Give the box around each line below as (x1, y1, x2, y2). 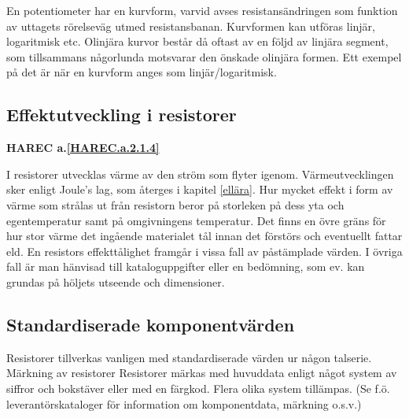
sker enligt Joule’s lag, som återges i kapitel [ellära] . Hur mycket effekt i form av (6, 181, 393, 198)
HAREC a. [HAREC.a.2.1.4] (6, 139, 160, 156)
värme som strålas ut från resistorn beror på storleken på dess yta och (6, 196, 345, 213)
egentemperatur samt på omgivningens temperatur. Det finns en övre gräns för (6, 212, 386, 228)
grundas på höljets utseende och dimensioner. (6, 273, 225, 290)
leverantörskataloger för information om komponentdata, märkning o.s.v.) (6, 395, 362, 412)
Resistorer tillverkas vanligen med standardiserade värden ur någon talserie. (6, 349, 372, 365)
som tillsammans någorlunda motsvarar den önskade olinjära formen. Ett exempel (6, 48, 402, 65)
